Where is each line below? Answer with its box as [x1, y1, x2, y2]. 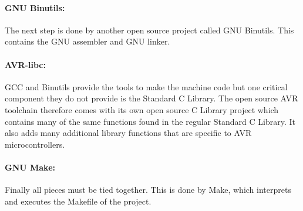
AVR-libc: [5, 58, 46, 70]
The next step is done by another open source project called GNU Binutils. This [5, 23, 294, 36]
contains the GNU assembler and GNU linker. [5, 35, 170, 47]
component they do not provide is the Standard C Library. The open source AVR [5, 92, 298, 104]
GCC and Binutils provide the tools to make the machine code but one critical [5, 80, 288, 93]
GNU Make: [5, 161, 56, 173]
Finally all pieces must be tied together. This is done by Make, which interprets [5, 183, 291, 196]
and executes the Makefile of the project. [5, 195, 151, 207]
